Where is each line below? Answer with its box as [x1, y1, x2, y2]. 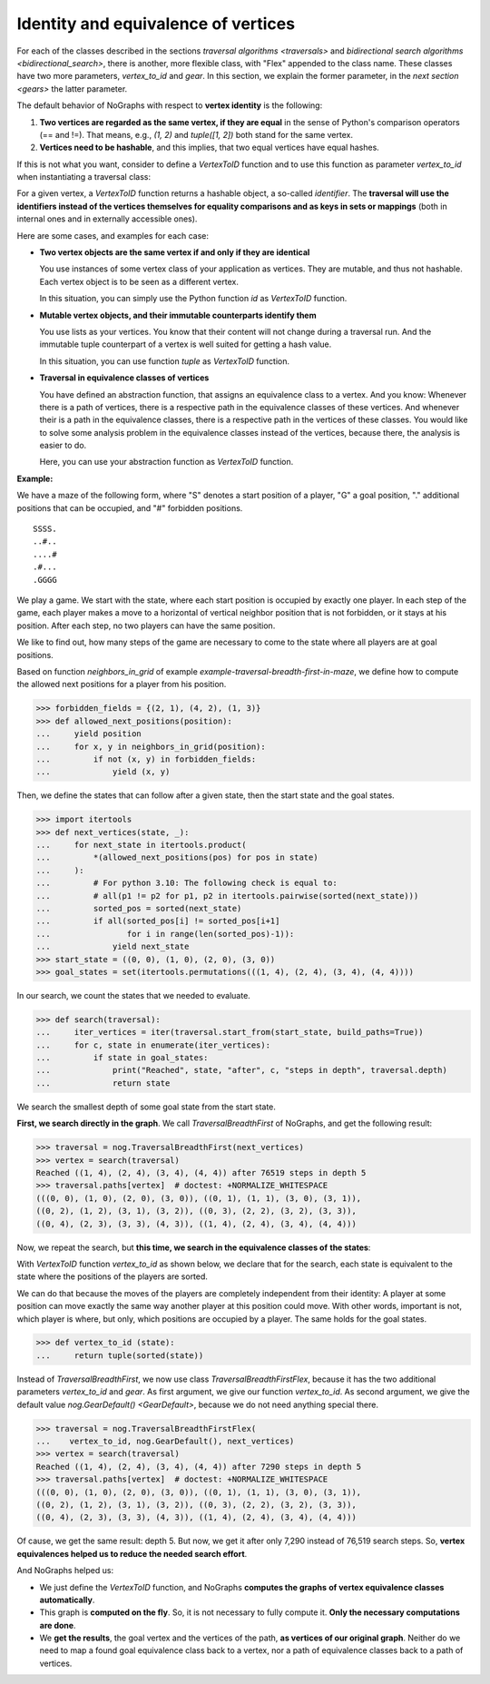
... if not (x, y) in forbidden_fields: [35, 753, 257, 764]
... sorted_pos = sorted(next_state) [35, 903, 242, 913]
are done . [39, 1620, 76, 1630]
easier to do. [39, 440, 87, 451]
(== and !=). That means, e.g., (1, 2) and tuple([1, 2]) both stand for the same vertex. [39, 129, 354, 140]
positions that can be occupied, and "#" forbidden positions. [16, 502, 243, 513]
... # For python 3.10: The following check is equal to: [35, 878, 338, 889]
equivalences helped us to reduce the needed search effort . [16, 1548, 248, 1559]
